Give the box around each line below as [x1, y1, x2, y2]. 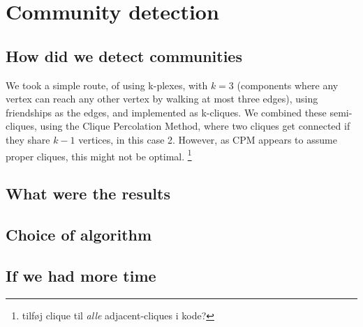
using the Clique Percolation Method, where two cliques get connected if [40, 119, 350, 133]
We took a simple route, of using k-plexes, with [6, 77, 208, 92]
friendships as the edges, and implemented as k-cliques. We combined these [6, 105, 327, 119]
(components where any [237, 77, 339, 92]
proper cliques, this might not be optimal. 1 [6, 146, 192, 163]
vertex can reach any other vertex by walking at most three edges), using [6, 91, 318, 106]
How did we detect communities [6, 45, 242, 66]
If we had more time [6, 264, 156, 286]
